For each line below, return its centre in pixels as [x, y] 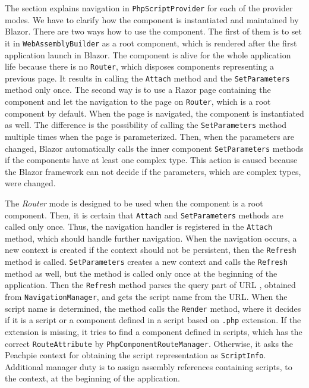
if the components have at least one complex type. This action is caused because [151, 160]
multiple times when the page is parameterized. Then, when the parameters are [149, 136]
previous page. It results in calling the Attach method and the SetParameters [147, 78]
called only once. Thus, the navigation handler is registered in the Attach [139, 226]
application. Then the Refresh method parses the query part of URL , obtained [150, 285]
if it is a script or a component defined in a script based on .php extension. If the [153, 320]
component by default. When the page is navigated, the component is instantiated [154, 113]
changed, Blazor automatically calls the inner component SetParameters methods [154, 148]
